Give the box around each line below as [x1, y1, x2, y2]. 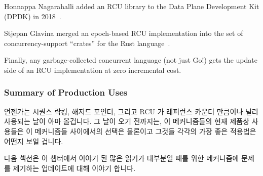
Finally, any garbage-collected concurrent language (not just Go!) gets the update [4, 55, 257, 65]
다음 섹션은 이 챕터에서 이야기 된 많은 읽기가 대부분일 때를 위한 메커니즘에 [4, 153, 239, 163]
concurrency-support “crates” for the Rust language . [4, 37, 170, 48]
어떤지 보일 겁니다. [4, 136, 63, 146]
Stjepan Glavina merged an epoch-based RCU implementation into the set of [4, 28, 243, 38]
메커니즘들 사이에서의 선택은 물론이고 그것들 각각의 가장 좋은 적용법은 [34, 125, 256, 136]
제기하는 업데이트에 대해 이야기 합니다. [13, 162, 136, 173]
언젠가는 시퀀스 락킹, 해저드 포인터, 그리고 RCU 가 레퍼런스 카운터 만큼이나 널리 [4, 106, 258, 116]
